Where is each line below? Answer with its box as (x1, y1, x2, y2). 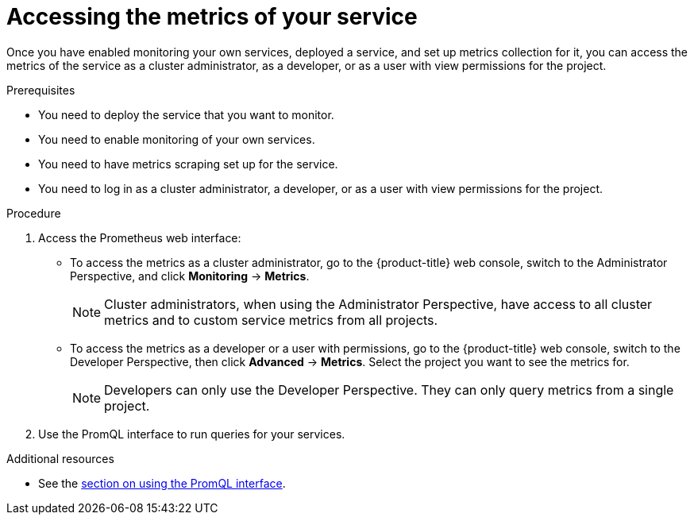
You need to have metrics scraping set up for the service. (38, 156, 338, 171)
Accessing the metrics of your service (6, 3, 418, 30)
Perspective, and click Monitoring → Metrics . (70, 268, 310, 283)
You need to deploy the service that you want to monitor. (38, 107, 334, 122)
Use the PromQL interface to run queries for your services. (38, 426, 345, 441)
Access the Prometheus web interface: (38, 230, 241, 245)
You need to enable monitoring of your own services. (38, 132, 315, 146)
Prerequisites (6, 83, 75, 97)
